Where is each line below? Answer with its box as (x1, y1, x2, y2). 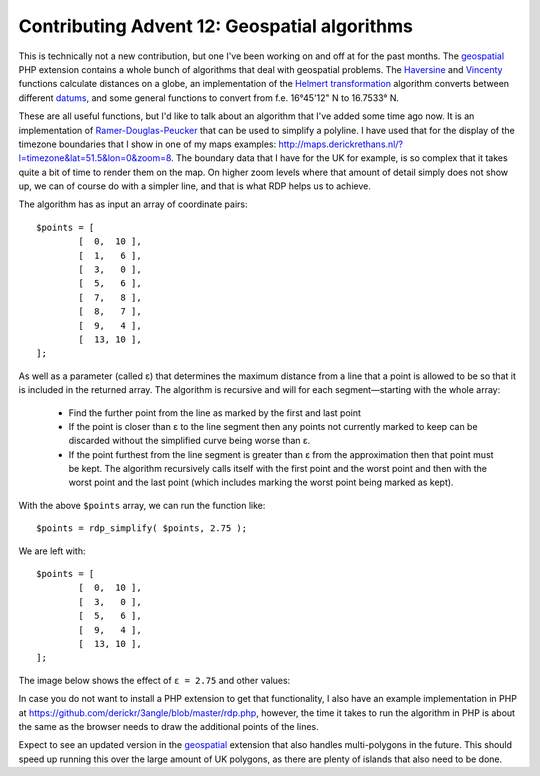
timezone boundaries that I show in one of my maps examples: (18, 138, 277, 150)
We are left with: (18, 545, 86, 557)
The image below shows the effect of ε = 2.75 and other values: (18, 674, 291, 686)
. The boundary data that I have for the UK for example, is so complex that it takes (170, 152, 509, 164)
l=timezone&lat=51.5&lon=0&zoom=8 (18, 152, 172, 164)
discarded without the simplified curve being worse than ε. (68, 435, 311, 447)
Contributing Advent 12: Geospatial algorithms (18, 15, 414, 37)
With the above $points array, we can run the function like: (18, 499, 266, 511)
